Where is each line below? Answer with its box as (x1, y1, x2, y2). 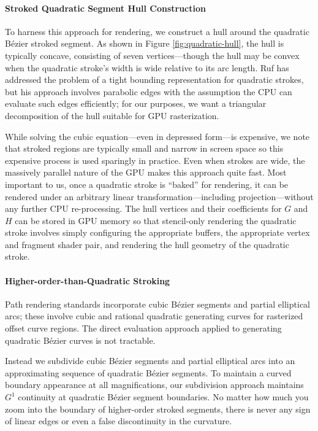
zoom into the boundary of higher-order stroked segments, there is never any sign (5, 402, 311, 415)
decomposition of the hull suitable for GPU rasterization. (5, 109, 219, 122)
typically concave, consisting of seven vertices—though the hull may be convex (5, 49, 300, 61)
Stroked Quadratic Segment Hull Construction (5, 1, 206, 14)
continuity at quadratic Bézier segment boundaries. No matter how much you (18, 390, 309, 403)
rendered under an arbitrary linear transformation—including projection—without (5, 190, 314, 203)
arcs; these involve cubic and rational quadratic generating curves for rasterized (5, 309, 303, 322)
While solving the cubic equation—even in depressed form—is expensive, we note (5, 130, 310, 142)
